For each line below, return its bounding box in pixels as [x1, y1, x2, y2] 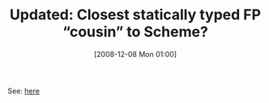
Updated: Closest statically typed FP [10, 6, 261, 24]
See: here [7, 86, 40, 96]
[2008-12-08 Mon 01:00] [93, 49, 177, 59]
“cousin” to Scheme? [62, 23, 208, 41]
